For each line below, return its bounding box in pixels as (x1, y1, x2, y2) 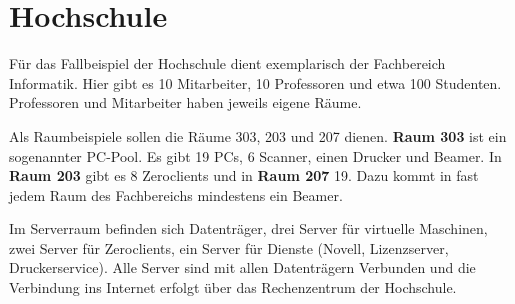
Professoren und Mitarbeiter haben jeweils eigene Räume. (9, 92, 362, 113)
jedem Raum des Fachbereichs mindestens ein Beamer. (9, 184, 343, 205)
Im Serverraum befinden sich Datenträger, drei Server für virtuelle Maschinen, (9, 218, 488, 239)
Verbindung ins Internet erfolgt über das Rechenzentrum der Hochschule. (9, 277, 457, 298)
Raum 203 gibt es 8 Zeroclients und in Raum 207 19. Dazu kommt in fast (9, 165, 479, 186)
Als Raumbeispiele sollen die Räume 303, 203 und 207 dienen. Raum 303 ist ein (9, 125, 507, 146)
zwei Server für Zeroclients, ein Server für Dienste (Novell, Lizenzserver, (9, 237, 449, 258)
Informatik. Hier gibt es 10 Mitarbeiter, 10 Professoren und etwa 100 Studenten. (9, 72, 502, 93)
